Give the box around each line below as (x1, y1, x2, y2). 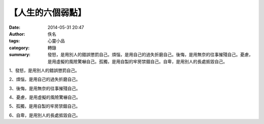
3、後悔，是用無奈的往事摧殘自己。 (9, 85, 81, 91)
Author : (9, 31, 25, 37)
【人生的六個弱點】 (9, 7, 87, 18)
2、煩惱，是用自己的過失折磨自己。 (9, 76, 81, 83)
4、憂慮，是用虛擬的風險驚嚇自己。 (9, 94, 81, 100)
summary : (9, 52, 31, 58)
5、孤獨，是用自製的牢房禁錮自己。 (9, 103, 81, 109)
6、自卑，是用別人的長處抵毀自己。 (9, 112, 81, 118)
